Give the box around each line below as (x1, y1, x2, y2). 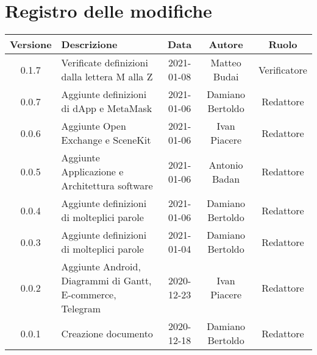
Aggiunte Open (61, 119, 126, 133)
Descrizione (61, 37, 118, 52)
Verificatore (258, 62, 307, 77)
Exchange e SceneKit (61, 133, 151, 147)
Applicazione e (61, 164, 124, 179)
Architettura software (61, 178, 153, 193)
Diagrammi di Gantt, (61, 273, 152, 288)
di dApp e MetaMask (61, 101, 152, 116)
